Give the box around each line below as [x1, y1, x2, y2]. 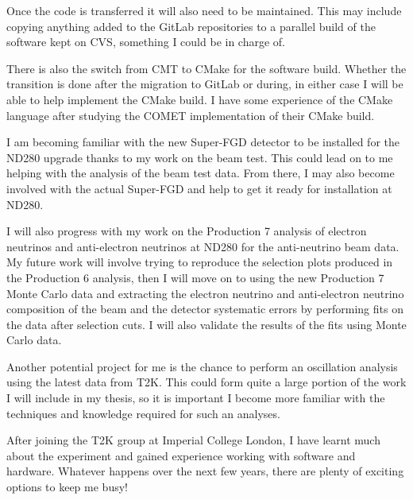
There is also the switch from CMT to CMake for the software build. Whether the [6, 60, 407, 76]
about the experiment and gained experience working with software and [6, 447, 356, 463]
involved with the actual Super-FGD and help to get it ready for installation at [6, 180, 392, 196]
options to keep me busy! [6, 479, 128, 495]
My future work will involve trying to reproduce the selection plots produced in [6, 254, 393, 270]
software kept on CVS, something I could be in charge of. [6, 33, 285, 50]
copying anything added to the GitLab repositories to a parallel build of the [6, 17, 376, 34]
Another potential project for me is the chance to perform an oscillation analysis [6, 358, 398, 374]
